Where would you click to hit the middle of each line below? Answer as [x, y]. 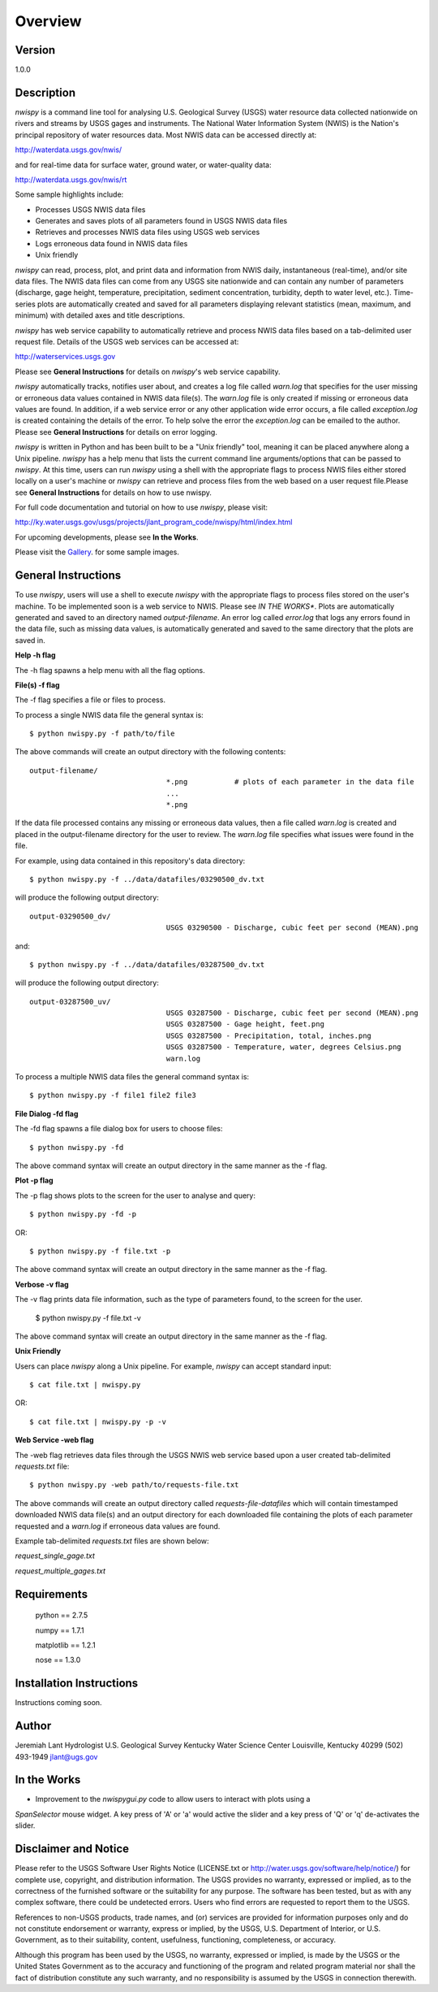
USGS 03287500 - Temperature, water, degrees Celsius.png [283, 1047]
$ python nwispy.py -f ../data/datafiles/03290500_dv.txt [147, 879]
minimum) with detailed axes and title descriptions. [100, 315]
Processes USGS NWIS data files [90, 209]
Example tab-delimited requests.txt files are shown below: [112, 1541]
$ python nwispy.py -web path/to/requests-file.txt [134, 1485]
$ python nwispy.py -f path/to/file [102, 734]
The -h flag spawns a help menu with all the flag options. [110, 670]
